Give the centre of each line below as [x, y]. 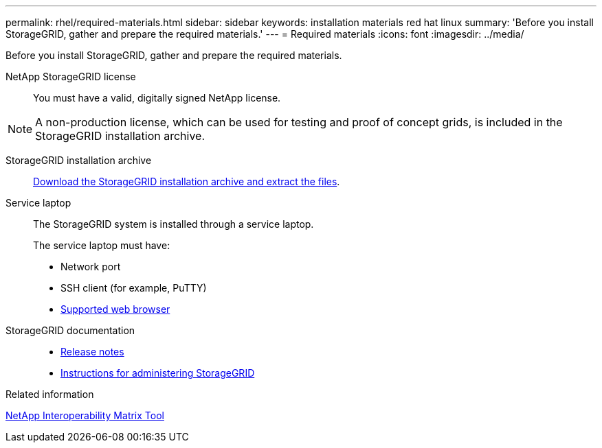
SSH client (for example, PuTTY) [134, 288]
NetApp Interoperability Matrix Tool [85, 415]
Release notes [92, 352]
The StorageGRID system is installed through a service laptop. [174, 224]
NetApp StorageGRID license [71, 76]
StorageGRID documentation [70, 330]
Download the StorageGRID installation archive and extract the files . [187, 181]
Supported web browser [115, 309]
